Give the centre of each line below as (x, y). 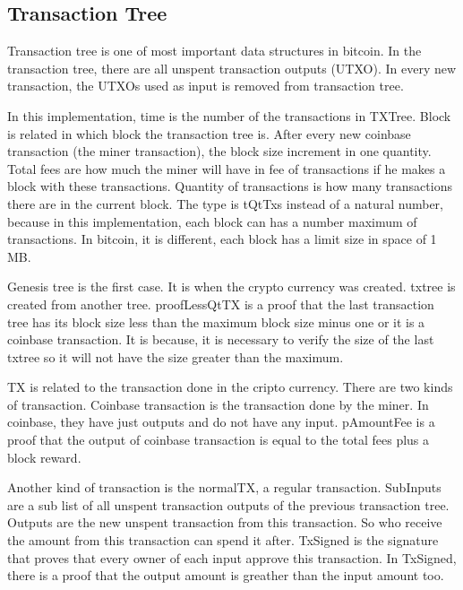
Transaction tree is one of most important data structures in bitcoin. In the (214, 51)
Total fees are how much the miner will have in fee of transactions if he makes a (227, 168)
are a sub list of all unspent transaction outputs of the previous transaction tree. (228, 504)
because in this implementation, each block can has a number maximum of (212, 221)
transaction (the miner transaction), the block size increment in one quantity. (219, 151)
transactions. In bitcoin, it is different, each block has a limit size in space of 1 (222, 239)
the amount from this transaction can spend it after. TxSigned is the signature (223, 540)
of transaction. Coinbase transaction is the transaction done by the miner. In (218, 404)
